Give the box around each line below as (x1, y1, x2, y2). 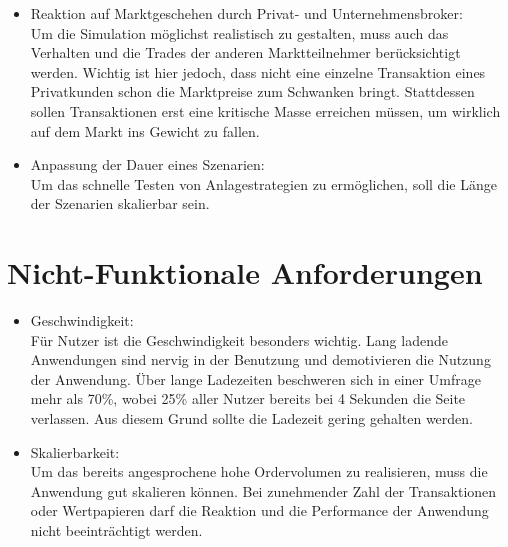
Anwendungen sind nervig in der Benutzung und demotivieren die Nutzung (30, 349, 491, 370)
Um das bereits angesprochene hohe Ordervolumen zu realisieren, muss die (30, 461, 488, 482)
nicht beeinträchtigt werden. (30, 520, 203, 540)
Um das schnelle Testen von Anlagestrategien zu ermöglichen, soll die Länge (30, 173, 497, 194)
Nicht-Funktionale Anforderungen (7, 252, 483, 293)
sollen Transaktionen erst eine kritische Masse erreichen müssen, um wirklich (30, 100, 501, 121)
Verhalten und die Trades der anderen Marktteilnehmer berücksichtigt (30, 42, 461, 63)
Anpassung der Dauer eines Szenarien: (30, 154, 265, 175)
